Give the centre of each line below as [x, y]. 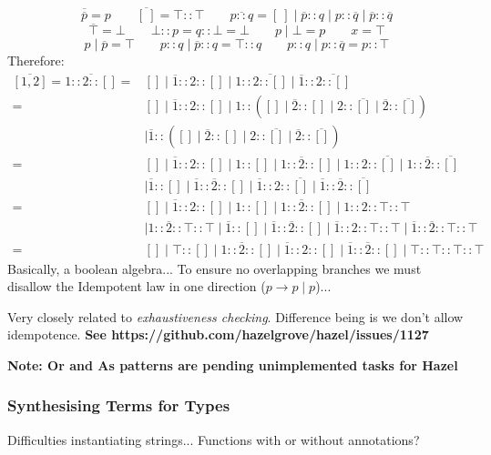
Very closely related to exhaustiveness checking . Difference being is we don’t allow [235, 316]
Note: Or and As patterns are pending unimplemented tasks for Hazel [233, 364]
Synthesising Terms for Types [119, 405]
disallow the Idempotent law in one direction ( [137, 286]
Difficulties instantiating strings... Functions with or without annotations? [214, 439]
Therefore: [36, 61]
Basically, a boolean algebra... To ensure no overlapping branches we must [215, 268]
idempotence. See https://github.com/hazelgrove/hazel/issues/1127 [218, 334]
